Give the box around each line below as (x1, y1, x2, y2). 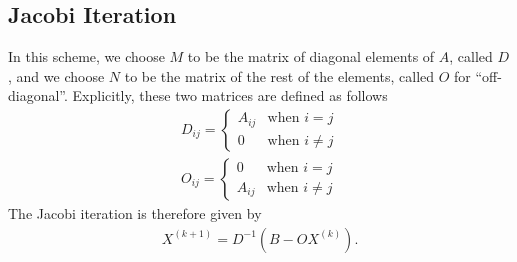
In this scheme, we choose (8, 46, 165, 67)
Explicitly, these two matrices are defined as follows (72, 85, 388, 106)
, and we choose (8, 65, 105, 86)
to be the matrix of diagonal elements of (187, 46, 435, 67)
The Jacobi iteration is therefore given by (8, 203, 262, 224)
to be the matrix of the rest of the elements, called (124, 65, 435, 86)
